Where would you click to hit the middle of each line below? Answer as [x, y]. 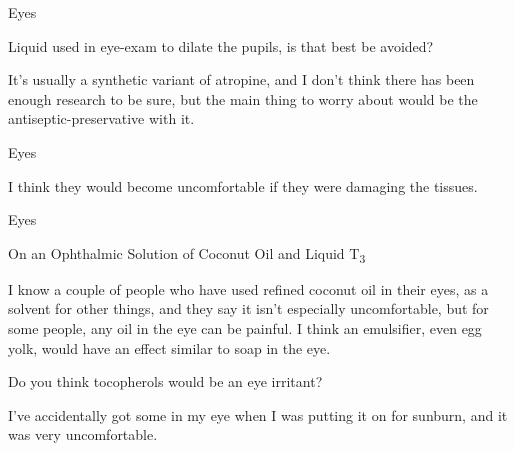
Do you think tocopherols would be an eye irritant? [165, 381]
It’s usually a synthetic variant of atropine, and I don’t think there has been [241, 79]
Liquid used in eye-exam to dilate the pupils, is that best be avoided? [221, 45]
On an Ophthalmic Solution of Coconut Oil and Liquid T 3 [187, 254]
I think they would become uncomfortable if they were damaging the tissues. [243, 185]
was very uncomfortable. [83, 434]
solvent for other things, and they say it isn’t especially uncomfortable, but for [248, 308]
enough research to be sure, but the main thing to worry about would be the [243, 98]
